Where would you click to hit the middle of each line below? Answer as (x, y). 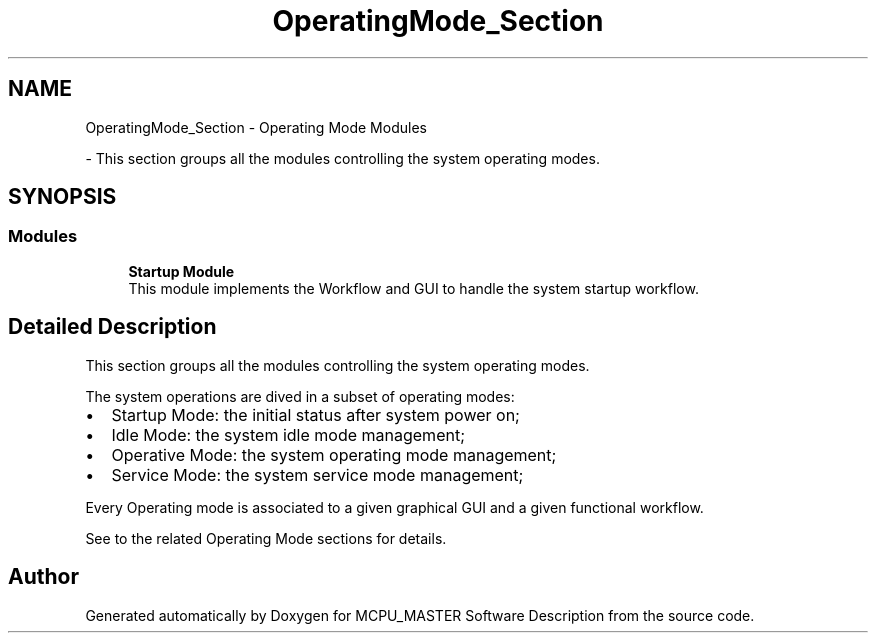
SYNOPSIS (62, 197)
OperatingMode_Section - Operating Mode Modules (256, 127)
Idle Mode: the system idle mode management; (288, 434)
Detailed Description (112, 327)
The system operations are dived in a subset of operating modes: (300, 396)
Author (43, 577)
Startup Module (181, 271)
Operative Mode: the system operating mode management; (334, 454)
